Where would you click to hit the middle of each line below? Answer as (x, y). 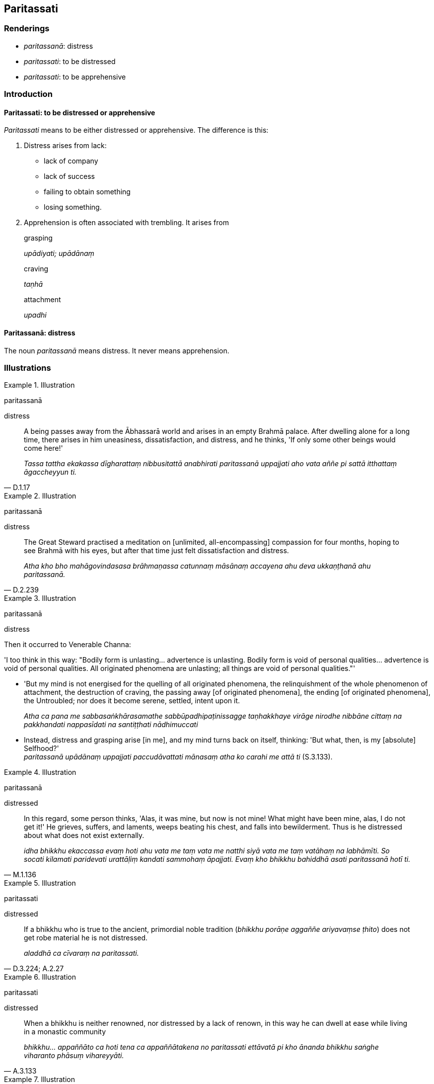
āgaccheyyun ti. (50, 472)
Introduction (28, 94)
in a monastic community (65, 1032)
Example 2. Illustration (40, 496)
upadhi (35, 315)
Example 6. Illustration (40, 977)
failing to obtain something (87, 192)
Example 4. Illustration (40, 772)
